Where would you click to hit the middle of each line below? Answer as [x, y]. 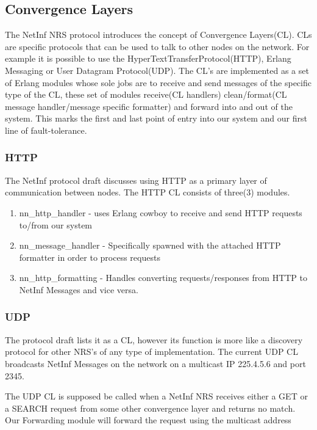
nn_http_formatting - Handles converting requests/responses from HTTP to [163, 278]
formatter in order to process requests [90, 257]
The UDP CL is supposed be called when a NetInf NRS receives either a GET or [156, 396]
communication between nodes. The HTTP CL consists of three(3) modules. [148, 192]
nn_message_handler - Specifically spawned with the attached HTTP [150, 245]
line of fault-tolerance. [46, 130]
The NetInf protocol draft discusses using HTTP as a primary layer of [136, 180]
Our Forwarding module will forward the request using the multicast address [148, 420]
